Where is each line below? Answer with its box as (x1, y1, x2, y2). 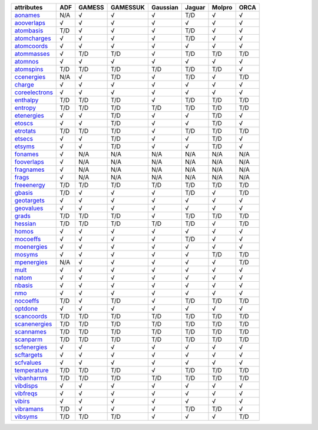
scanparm (14, 335, 43, 344)
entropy (14, 104, 37, 112)
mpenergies (14, 258, 48, 266)
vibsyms (14, 412, 38, 421)
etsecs (14, 135, 34, 142)
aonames (14, 11, 41, 19)
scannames (14, 328, 47, 335)
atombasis (14, 26, 44, 35)
